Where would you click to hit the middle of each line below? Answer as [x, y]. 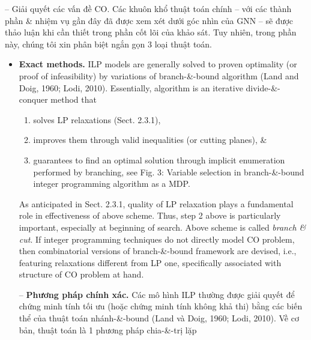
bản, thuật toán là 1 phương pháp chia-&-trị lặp [108, 329]
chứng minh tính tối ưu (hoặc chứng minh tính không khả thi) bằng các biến [161, 306]
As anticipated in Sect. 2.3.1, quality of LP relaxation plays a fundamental [156, 203]
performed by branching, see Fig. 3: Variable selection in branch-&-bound [169, 172]
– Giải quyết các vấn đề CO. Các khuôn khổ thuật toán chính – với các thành [148, 8]
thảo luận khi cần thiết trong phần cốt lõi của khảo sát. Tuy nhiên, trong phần [151, 32]
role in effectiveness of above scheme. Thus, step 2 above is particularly [150, 215]
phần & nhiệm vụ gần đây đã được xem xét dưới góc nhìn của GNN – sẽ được [149, 20]
